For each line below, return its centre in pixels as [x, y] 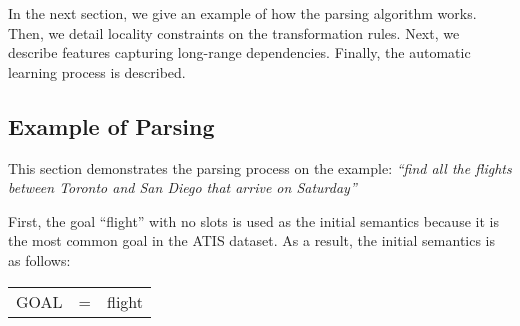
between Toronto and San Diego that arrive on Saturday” [182, 187]
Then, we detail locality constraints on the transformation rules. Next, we [234, 32]
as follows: [39, 259]
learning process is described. [97, 71]
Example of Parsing [111, 125]
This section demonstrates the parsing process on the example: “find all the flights [260, 167]
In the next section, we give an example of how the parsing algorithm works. [242, 13]
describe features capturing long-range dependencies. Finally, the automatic [239, 52]
